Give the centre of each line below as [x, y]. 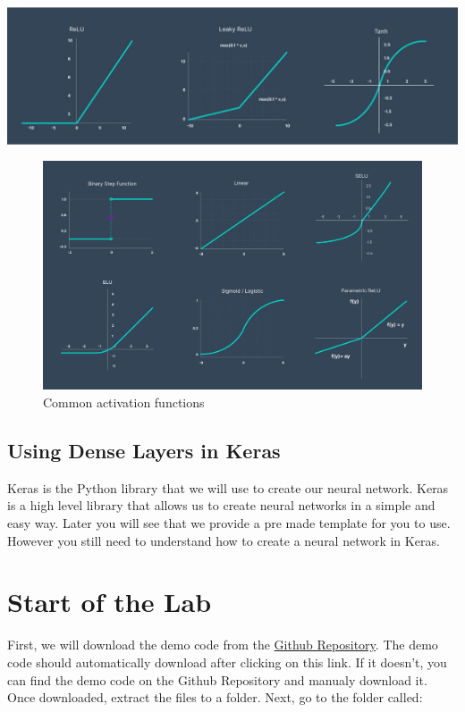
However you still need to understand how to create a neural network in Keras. [224, 540]
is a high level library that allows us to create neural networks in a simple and [221, 505]
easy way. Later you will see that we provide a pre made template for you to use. [229, 523]
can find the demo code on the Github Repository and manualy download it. [217, 679]
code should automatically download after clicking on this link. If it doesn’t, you [227, 662]
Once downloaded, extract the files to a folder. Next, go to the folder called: [215, 697]
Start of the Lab [110, 602]
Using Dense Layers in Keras [144, 451]
